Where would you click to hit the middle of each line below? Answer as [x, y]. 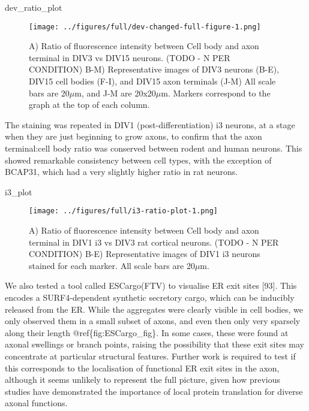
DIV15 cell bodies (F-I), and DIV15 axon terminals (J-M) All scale [152, 81]
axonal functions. [36, 403]
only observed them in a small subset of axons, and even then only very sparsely [153, 321]
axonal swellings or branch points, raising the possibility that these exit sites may [154, 344]
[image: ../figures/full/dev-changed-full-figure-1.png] [145, 27]
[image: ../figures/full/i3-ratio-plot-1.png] [123, 211]
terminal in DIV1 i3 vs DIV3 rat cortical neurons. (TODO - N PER [154, 242]
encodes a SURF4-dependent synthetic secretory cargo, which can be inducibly [150, 297]
